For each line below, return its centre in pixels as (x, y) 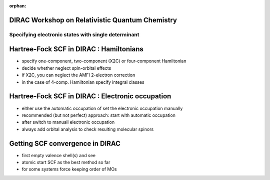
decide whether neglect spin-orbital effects (66, 68)
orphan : (18, 6)
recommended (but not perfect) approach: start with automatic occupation (99, 115)
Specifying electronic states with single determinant (74, 34)
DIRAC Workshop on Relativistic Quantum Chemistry (93, 20)
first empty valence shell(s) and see (59, 155)
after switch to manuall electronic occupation (68, 122)
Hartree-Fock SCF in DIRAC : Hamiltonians (76, 49)
